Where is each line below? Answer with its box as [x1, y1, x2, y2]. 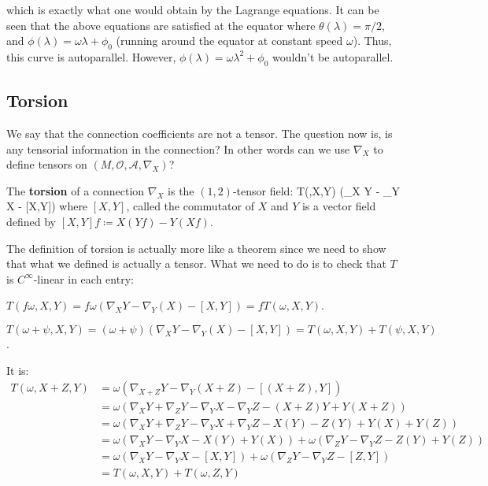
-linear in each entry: [33, 270, 134, 287]
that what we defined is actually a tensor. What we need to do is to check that [6, 255, 386, 272]
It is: [6, 362, 29, 378]
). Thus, [353, 32, 392, 49]
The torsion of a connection [6, 182, 145, 198]
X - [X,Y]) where [6, 198, 88, 214]
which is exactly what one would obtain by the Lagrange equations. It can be [6, 2, 379, 17]
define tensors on [6, 156, 87, 173]
